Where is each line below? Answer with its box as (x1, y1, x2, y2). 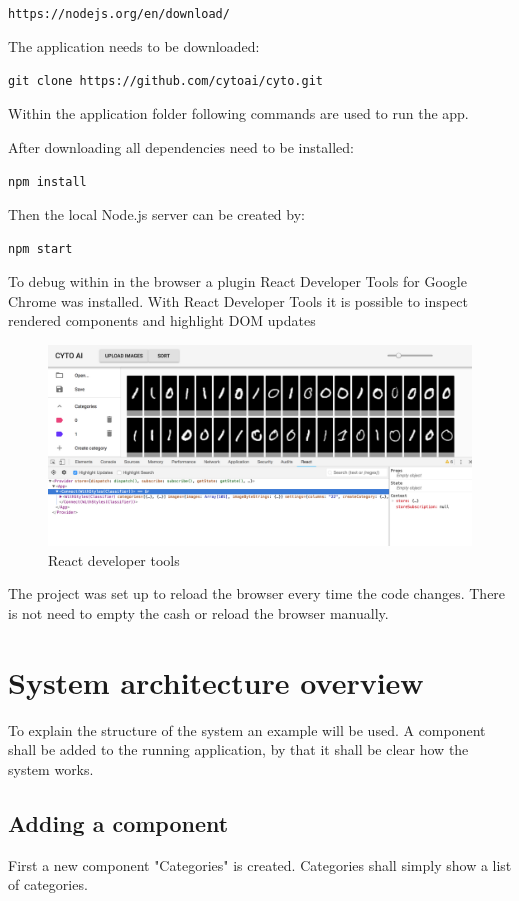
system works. (8, 758, 94, 779)
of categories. (8, 874, 88, 895)
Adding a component (8, 807, 229, 838)
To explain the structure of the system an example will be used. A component (8, 719, 486, 740)
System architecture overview (8, 661, 424, 702)
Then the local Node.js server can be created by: (8, 203, 305, 224)
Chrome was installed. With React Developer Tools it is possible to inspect (8, 290, 468, 311)
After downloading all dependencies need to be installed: (8, 136, 354, 157)
